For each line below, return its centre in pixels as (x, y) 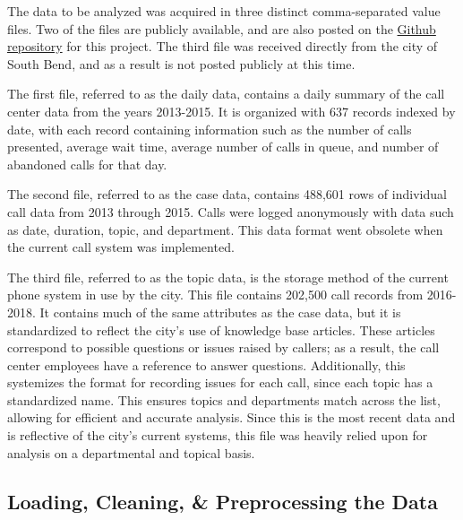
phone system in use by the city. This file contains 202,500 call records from (215, 295)
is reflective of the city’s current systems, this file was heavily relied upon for (218, 435)
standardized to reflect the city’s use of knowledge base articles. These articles (221, 329)
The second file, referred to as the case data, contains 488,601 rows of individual (227, 194)
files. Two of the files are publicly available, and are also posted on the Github (222, 28)
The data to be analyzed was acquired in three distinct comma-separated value (224, 11)
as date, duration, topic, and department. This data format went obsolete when (225, 229)
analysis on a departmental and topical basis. (131, 452)
